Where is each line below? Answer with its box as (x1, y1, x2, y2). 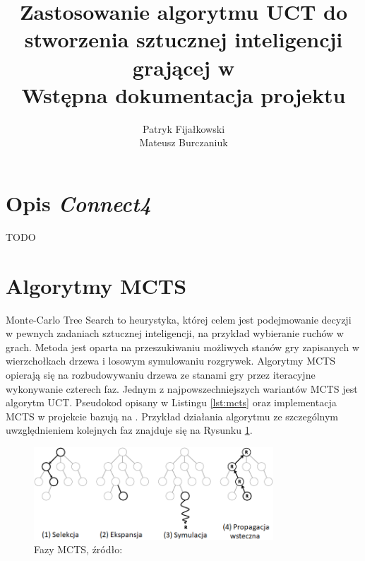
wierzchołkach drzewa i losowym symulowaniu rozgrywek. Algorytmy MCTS (6, 353, 336, 368)
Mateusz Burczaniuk (139, 135, 228, 150)
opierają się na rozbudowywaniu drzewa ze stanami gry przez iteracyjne (6, 367, 316, 382)
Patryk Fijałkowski (142, 121, 225, 136)
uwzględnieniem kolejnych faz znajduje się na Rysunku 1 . (6, 423, 253, 437)
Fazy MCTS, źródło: (34, 542, 123, 557)
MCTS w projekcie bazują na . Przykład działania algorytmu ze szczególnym (6, 408, 339, 423)
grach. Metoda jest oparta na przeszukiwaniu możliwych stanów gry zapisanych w (6, 339, 359, 354)
